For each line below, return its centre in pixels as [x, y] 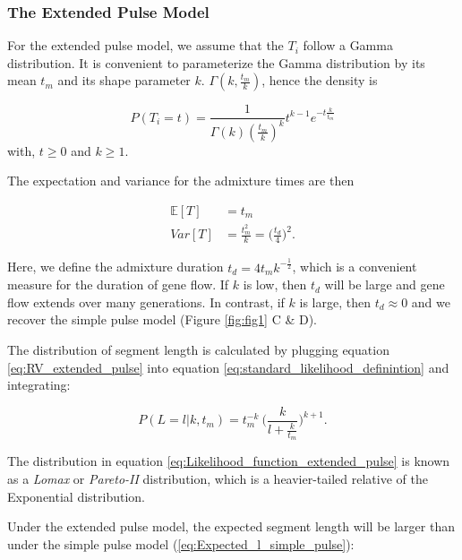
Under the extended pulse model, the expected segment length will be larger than [231, 526]
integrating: [39, 385]
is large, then [335, 302]
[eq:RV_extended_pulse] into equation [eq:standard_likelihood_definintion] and [228, 367]
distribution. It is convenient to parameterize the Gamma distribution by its [216, 62]
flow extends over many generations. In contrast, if [146, 302]
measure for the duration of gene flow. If [118, 284]
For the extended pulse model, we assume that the [145, 45]
